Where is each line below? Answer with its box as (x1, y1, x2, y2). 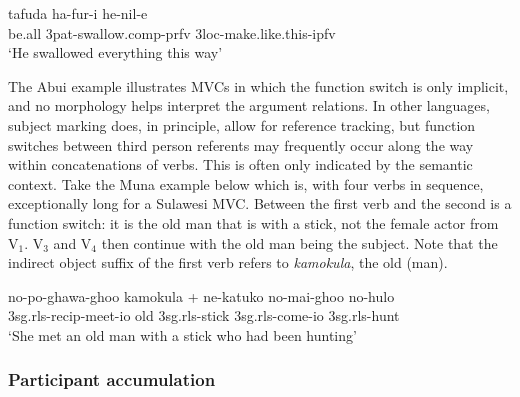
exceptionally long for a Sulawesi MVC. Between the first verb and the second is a (8, 193, 512, 214)
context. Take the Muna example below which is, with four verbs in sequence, (8, 173, 484, 194)
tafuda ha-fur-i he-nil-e (8, 3, 148, 23)
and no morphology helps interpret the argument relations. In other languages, (8, 95, 490, 116)
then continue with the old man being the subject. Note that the (101, 232, 498, 253)
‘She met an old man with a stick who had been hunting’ (8, 324, 357, 345)
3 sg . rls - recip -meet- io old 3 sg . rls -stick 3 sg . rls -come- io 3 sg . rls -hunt (8, 305, 400, 326)
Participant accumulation (8, 367, 216, 392)
